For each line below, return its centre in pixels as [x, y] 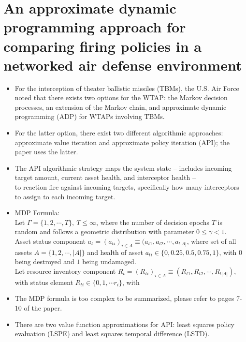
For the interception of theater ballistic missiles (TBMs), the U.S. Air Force [127, 88]
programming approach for [95, 27]
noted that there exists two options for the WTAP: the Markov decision [121, 97]
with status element [44, 282]
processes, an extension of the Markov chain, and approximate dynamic [121, 107]
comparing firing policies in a [102, 46]
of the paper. [43, 307]
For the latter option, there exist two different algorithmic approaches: [119, 133]
